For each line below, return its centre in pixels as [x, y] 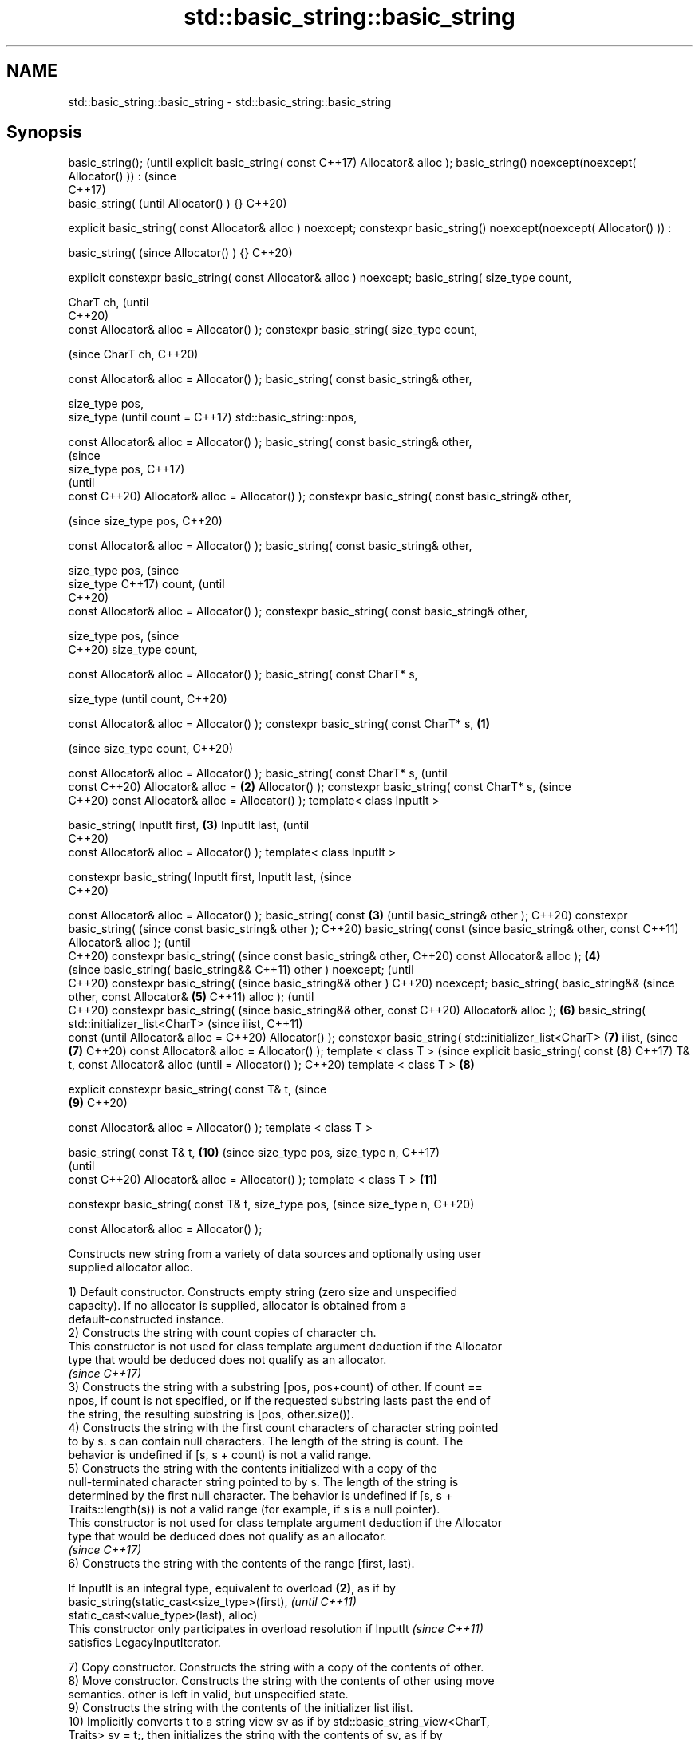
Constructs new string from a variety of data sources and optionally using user [275, 1254]
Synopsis [44, 132]
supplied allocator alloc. [130, 1267]
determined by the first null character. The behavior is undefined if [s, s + [261, 1496]
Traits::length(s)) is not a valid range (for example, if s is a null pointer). [254, 1509]
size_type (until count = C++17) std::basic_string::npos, [213, 417]
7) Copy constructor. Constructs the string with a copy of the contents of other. [276, 1667]
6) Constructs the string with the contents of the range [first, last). [241, 1564]
